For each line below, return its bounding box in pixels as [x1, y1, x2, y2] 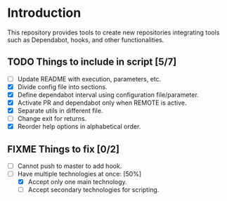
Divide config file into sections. [17, 82, 108, 91]
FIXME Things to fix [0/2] [7, 143, 119, 155]
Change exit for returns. [17, 115, 87, 123]
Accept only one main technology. [27, 178, 128, 186]
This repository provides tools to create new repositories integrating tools [7, 28, 220, 37]
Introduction [7, 5, 82, 21]
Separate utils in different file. [17, 107, 103, 115]
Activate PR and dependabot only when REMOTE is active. [17, 98, 187, 107]
